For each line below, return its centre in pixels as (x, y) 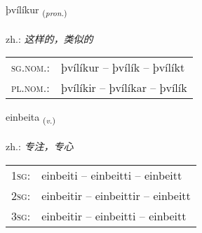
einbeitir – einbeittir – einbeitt (116, 195)
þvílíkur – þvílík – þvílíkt (123, 67)
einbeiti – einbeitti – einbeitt (112, 175)
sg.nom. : (31, 67)
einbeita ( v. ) (31, 118)
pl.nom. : (31, 88)
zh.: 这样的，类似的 (49, 38)
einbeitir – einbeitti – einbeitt (114, 215)
